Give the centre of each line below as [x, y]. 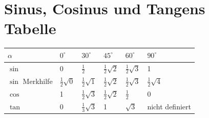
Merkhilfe [38, 81]
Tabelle [30, 28]
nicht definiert [169, 106]
